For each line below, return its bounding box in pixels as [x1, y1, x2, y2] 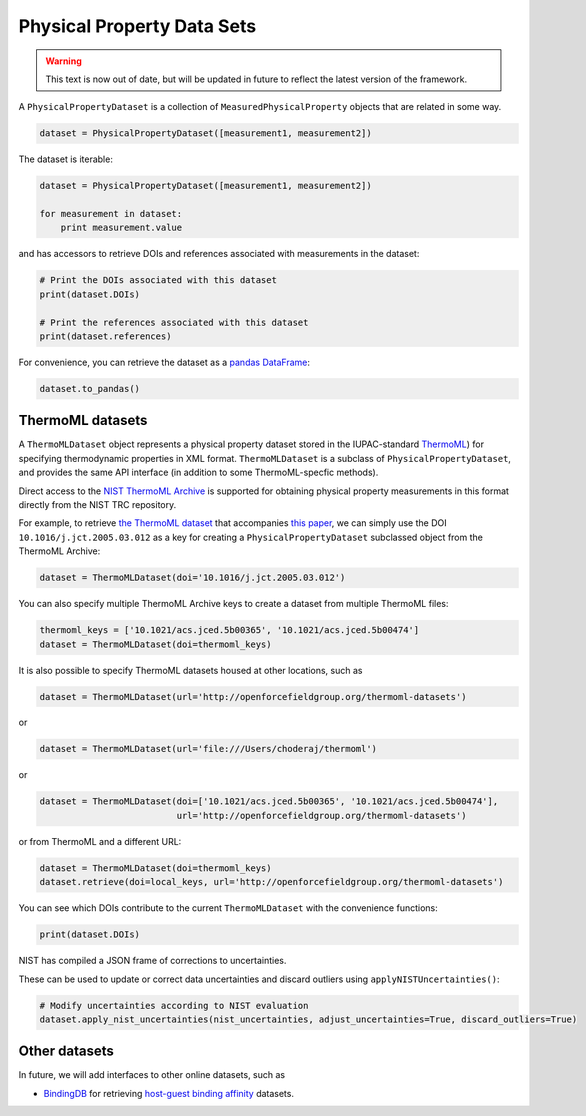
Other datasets [18, 1043, 115, 1060]
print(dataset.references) [39, 330, 172, 342]
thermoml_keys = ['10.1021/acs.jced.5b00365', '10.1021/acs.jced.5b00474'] [39, 625, 420, 636]
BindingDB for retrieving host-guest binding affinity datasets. [43, 1087, 295, 1099]
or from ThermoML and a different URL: [18, 835, 182, 847]
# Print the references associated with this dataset [39, 316, 309, 328]
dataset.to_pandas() [39, 383, 140, 394]
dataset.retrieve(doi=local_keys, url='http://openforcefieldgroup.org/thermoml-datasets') [39, 876, 504, 888]
